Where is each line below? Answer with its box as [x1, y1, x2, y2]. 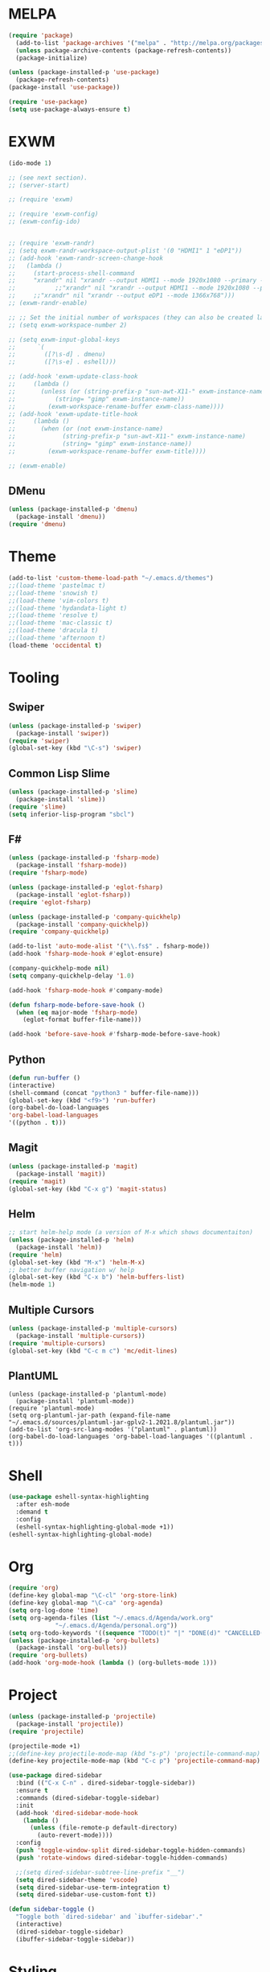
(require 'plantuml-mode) [8, 1405, 95, 1413]
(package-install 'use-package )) [8, 84, 121, 92]
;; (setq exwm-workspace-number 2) [8, 321, 128, 329]
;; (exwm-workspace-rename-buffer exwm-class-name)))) [8, 402, 225, 410]
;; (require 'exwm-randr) [8, 239, 95, 247]
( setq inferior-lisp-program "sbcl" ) [8, 810, 135, 818]
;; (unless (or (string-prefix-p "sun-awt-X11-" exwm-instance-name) [8, 387, 268, 395]
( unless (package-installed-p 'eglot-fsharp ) [8, 883, 163, 891]
